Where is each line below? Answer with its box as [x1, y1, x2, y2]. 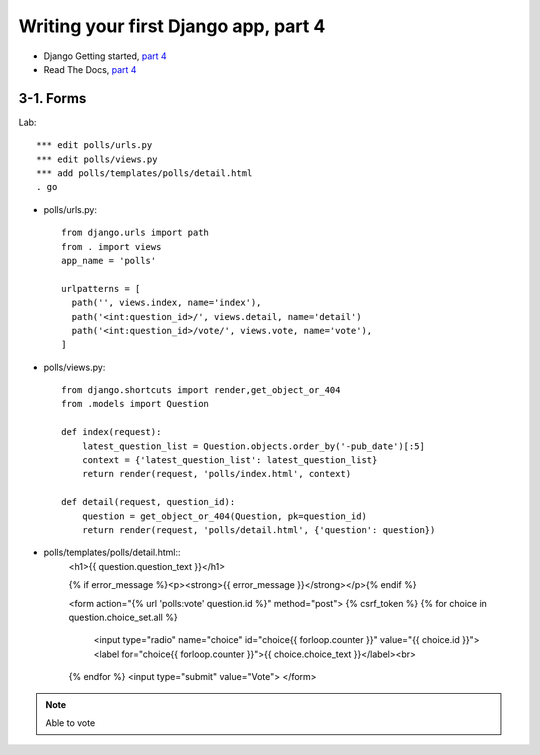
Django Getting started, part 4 [43, 50, 167, 62]
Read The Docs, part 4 [43, 63, 137, 75]
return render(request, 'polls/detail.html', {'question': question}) [81, 525, 436, 535]
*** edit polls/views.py [36, 153, 158, 165]
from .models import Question [61, 398, 210, 410]
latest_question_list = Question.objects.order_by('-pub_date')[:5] [81, 440, 425, 452]
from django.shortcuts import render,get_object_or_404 [61, 385, 341, 396]
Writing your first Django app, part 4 [18, 15, 326, 37]
